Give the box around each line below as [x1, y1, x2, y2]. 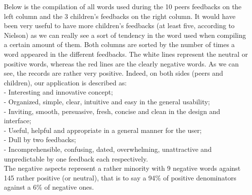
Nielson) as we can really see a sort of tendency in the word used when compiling [4, 30, 246, 40]
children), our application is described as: [4, 77, 127, 87]
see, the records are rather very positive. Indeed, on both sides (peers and [4, 68, 223, 78]
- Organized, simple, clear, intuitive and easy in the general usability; [4, 96, 210, 106]
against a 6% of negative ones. [4, 182, 94, 192]
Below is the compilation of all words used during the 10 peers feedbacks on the [4, 1, 242, 11]
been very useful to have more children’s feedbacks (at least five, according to [4, 20, 235, 31]
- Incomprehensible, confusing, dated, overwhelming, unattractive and [4, 144, 212, 154]
